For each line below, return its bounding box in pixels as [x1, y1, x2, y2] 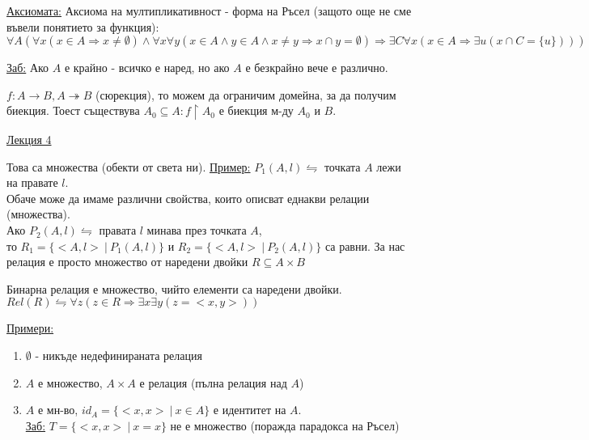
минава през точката [146, 222, 247, 239]
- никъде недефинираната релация [35, 347, 202, 364]
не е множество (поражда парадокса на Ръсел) [170, 417, 400, 434]
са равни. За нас [324, 237, 405, 254]
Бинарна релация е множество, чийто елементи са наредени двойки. [6, 280, 342, 297]
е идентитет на [213, 401, 286, 418]
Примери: [6, 319, 54, 336]
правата [99, 222, 137, 239]
